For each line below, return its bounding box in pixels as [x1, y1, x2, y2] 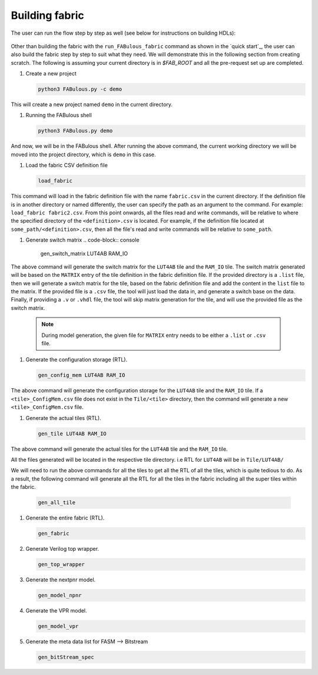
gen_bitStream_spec [38, 654, 94, 660]
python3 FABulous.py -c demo [38, 86, 122, 92]
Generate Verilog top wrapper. [25, 545, 100, 552]
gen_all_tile [38, 499, 76, 506]
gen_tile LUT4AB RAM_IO [38, 430, 107, 437]
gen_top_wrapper [38, 561, 85, 568]
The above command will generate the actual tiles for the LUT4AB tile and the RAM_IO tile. [11, 445, 228, 452]
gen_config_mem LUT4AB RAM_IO [38, 372, 125, 379]
